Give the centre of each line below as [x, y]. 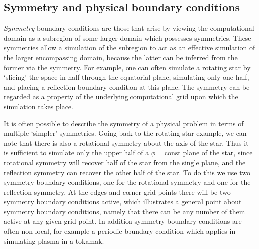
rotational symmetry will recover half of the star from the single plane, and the [125, 162]
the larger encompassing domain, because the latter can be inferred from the [121, 57]
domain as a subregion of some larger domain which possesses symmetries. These [128, 38]
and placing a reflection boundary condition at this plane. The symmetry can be [127, 87]
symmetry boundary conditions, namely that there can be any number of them [125, 211]
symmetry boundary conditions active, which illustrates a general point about [123, 201]
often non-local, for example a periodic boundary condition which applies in [120, 231]
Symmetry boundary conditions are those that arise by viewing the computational [129, 28]
